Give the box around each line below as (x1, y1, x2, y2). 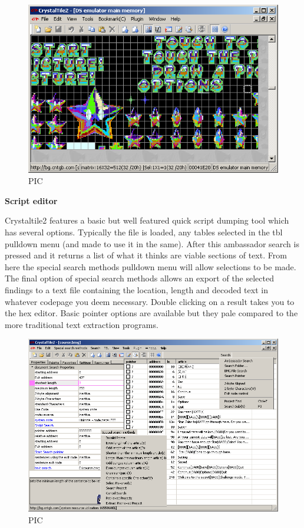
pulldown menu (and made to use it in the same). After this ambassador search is (5, 237, 299, 250)
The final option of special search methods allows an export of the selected (5, 272, 274, 284)
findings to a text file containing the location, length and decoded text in (5, 284, 268, 296)
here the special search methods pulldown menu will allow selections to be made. (5, 260, 296, 273)
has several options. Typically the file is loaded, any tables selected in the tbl (5, 226, 283, 238)
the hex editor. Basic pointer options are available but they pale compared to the (5, 307, 298, 319)
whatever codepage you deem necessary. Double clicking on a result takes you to (5, 295, 295, 307)
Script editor (5, 194, 58, 206)
